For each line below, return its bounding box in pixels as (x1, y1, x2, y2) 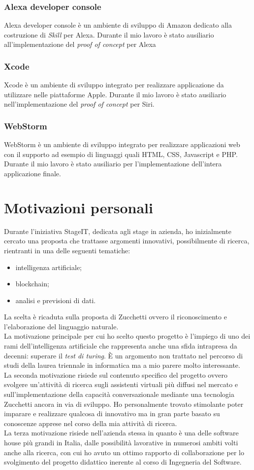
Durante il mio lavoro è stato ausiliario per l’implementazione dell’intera (4, 158, 222, 169)
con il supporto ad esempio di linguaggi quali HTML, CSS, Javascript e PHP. (4, 149, 238, 159)
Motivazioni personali (4, 197, 153, 217)
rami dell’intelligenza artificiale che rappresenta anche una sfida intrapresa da (4, 341, 237, 351)
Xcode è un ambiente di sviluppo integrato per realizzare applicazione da (4, 79, 224, 90)
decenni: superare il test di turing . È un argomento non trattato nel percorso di (4, 350, 243, 360)
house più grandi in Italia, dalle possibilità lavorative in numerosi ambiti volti (4, 437, 238, 447)
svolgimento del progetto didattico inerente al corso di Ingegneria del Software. (4, 457, 242, 467)
